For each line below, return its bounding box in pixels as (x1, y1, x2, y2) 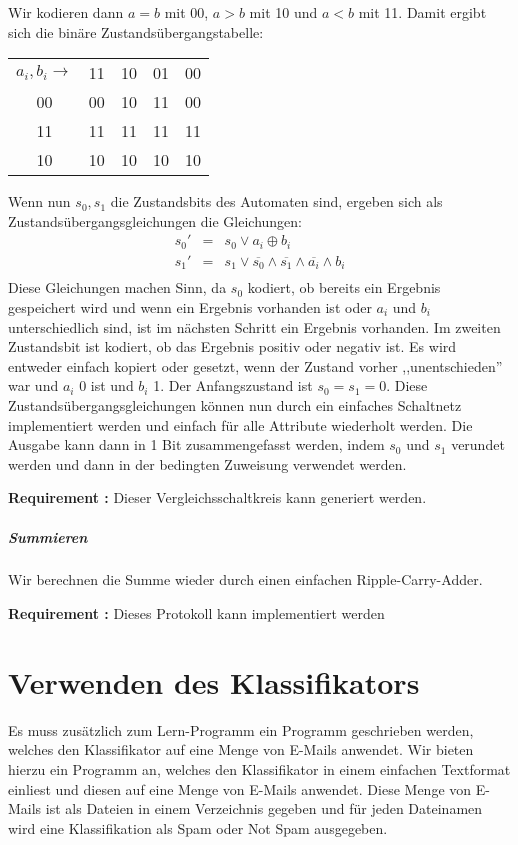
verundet (451, 434, 505, 455)
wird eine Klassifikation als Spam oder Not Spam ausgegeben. (8, 817, 388, 838)
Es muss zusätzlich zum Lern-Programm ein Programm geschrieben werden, (8, 719, 474, 740)
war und (8, 375, 59, 396)
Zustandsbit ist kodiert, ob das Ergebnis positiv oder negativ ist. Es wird (8, 336, 457, 357)
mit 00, (164, 2, 209, 22)
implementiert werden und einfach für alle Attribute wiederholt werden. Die (8, 414, 473, 435)
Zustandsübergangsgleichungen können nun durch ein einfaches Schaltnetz (8, 394, 462, 415)
